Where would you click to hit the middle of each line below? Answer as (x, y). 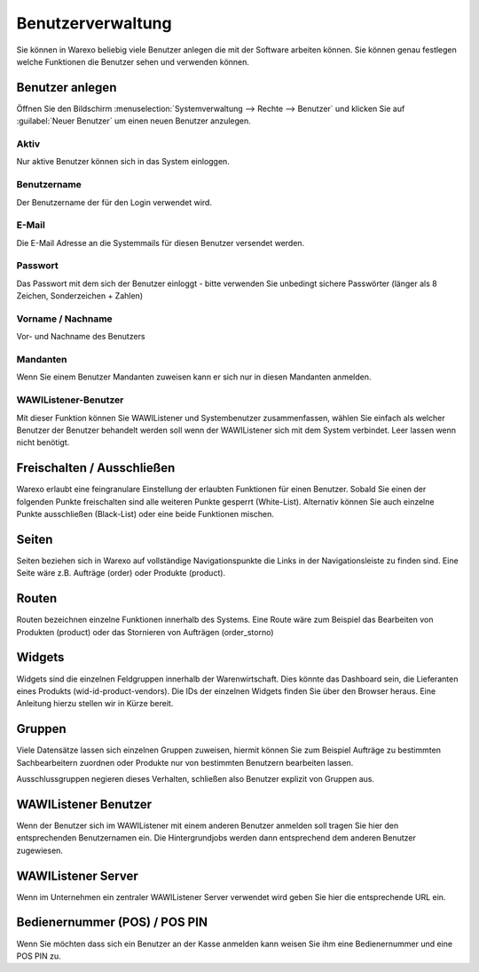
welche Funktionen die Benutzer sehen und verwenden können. (133, 61)
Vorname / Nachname (64, 318)
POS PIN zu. (39, 956)
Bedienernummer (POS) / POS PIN (112, 923)
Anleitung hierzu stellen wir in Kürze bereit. (95, 704)
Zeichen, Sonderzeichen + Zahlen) (80, 296)
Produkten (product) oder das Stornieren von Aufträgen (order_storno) (145, 632)
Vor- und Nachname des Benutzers (81, 337)
